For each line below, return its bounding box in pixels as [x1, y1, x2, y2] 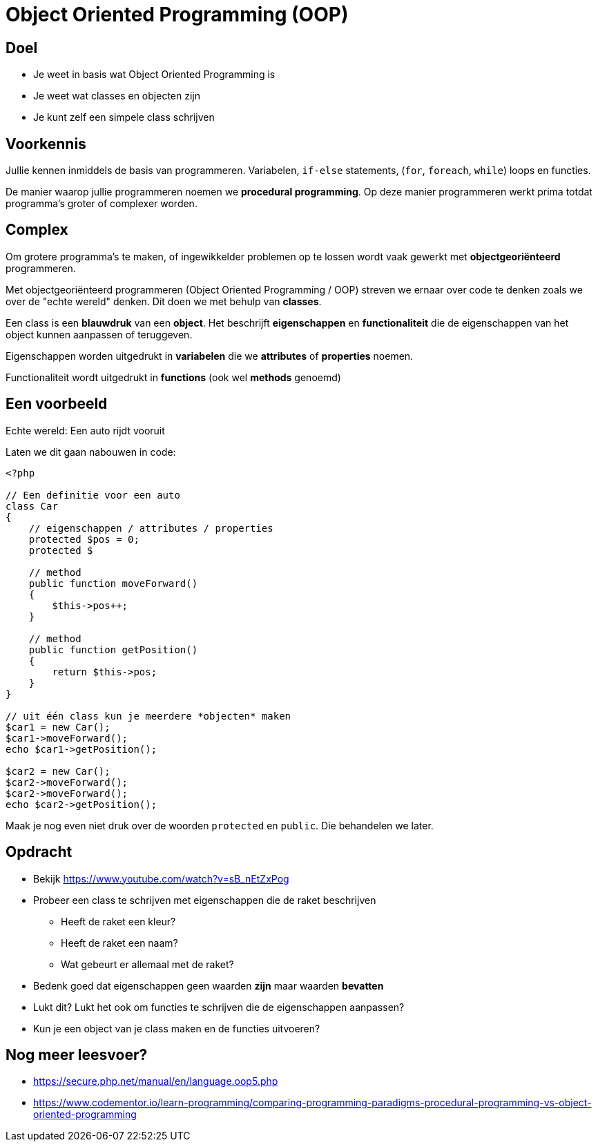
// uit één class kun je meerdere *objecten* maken [6, 710, 291, 722]
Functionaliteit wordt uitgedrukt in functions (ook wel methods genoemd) [6, 371, 341, 383]
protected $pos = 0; [28, 533, 139, 545]
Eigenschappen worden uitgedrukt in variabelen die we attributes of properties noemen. [6, 349, 414, 362]
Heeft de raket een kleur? [61, 915, 176, 927]
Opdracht [6, 843, 73, 861]
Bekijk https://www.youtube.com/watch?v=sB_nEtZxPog [33, 872, 289, 885]
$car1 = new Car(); [6, 721, 110, 733]
